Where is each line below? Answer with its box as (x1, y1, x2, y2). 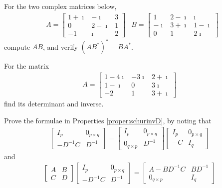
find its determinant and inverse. (4, 98, 104, 108)
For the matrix (4, 61, 49, 71)
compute (4, 41, 30, 52)
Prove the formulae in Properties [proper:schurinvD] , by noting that (4, 115, 212, 125)
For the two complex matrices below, (4, 1, 117, 11)
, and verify (42, 41, 78, 52)
